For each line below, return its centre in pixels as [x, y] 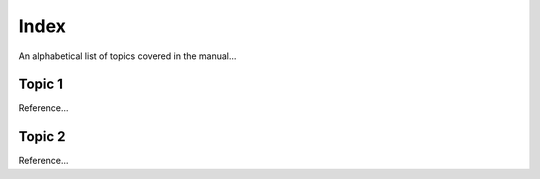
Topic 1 [41, 84]
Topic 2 [42, 136]
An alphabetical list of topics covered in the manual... [127, 56]
